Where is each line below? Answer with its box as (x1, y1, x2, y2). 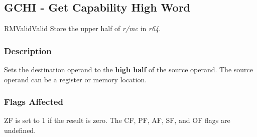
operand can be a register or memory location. (4, 74, 147, 84)
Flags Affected (4, 95, 63, 108)
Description (4, 44, 52, 57)
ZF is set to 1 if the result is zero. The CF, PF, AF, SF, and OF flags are (4, 115, 230, 125)
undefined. (4, 125, 36, 135)
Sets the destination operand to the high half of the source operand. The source (4, 64, 253, 75)
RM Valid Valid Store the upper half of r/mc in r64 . (4, 23, 161, 34)
